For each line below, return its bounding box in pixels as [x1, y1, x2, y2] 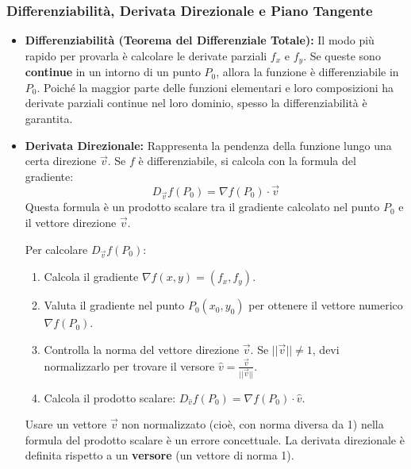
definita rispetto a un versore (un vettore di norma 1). [25, 447, 294, 463]
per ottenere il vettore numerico [248, 297, 403, 313]
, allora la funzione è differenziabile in [216, 63, 399, 80]
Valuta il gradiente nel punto [44, 297, 185, 313]
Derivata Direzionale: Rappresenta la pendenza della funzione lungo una [25, 136, 392, 153]
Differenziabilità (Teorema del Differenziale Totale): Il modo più [25, 32, 375, 48]
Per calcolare [25, 240, 88, 257]
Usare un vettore [25, 416, 107, 432]
